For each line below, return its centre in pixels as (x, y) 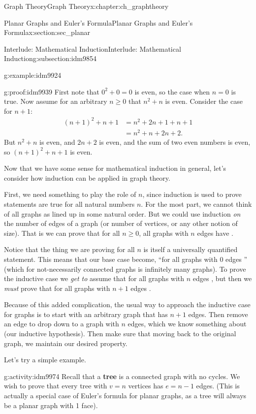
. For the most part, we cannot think (196, 204)
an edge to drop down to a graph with (62, 324)
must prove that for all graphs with (57, 288)
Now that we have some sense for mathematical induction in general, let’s (115, 168)
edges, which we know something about (187, 324)
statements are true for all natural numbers (69, 204)
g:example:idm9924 (33, 75)
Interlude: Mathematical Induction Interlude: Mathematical (93, 48)
